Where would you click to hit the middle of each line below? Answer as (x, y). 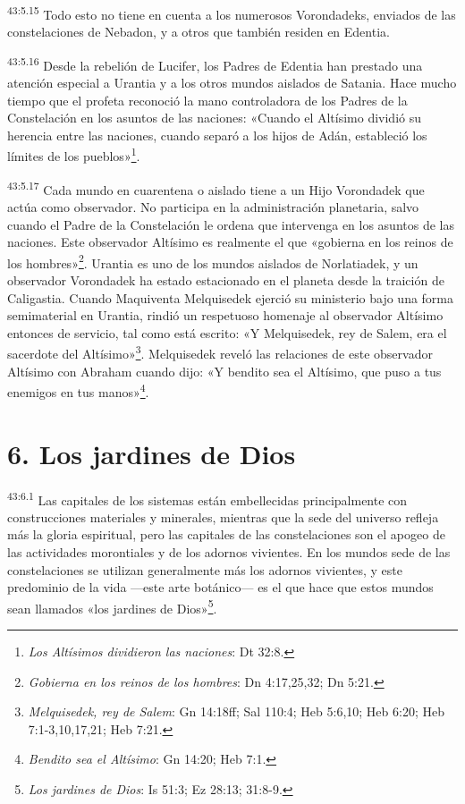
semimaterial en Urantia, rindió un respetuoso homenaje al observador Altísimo (225, 315)
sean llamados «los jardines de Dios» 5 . (112, 606)
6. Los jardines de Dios (152, 453)
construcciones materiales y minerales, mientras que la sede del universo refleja (223, 516)
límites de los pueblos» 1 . (74, 155)
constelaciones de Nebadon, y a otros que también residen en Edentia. (199, 32)
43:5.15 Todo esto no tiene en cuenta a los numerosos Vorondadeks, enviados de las (232, 13)
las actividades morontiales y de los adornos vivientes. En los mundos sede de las (229, 552)
